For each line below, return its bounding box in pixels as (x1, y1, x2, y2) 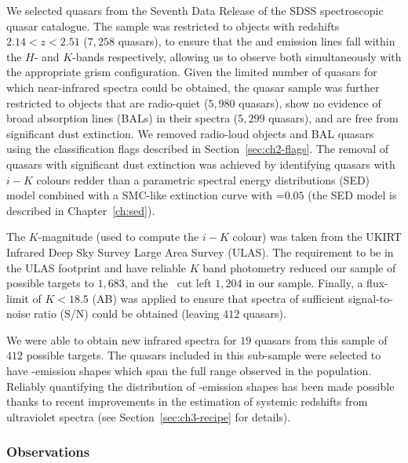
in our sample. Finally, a (246, 275, 363, 291)
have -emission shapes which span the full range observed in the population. (6, 363, 372, 379)
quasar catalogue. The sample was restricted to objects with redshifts (6, 17, 340, 34)
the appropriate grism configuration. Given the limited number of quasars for (6, 64, 377, 80)
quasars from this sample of (254, 331, 388, 348)
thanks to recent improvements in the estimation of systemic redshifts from (6, 393, 368, 410)
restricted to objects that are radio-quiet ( (6, 94, 209, 111)
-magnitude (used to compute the (38, 228, 199, 245)
